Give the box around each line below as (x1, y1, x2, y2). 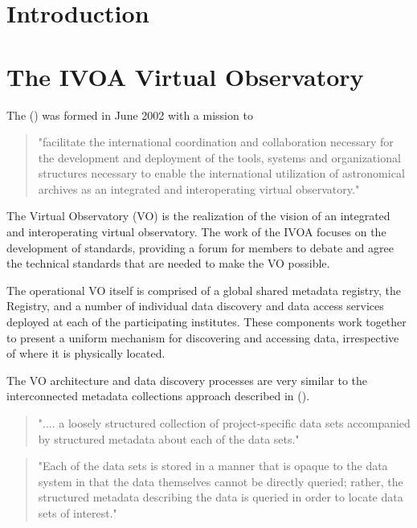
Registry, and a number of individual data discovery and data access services (6, 297, 384, 314)
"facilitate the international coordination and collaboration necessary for (38, 133, 394, 150)
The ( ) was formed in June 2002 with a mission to (6, 106, 253, 123)
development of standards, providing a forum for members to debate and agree (6, 239, 394, 256)
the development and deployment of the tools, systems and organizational (38, 149, 401, 166)
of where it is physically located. (6, 345, 166, 362)
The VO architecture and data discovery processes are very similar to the (6, 371, 367, 388)
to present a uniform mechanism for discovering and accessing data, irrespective (6, 329, 399, 346)
